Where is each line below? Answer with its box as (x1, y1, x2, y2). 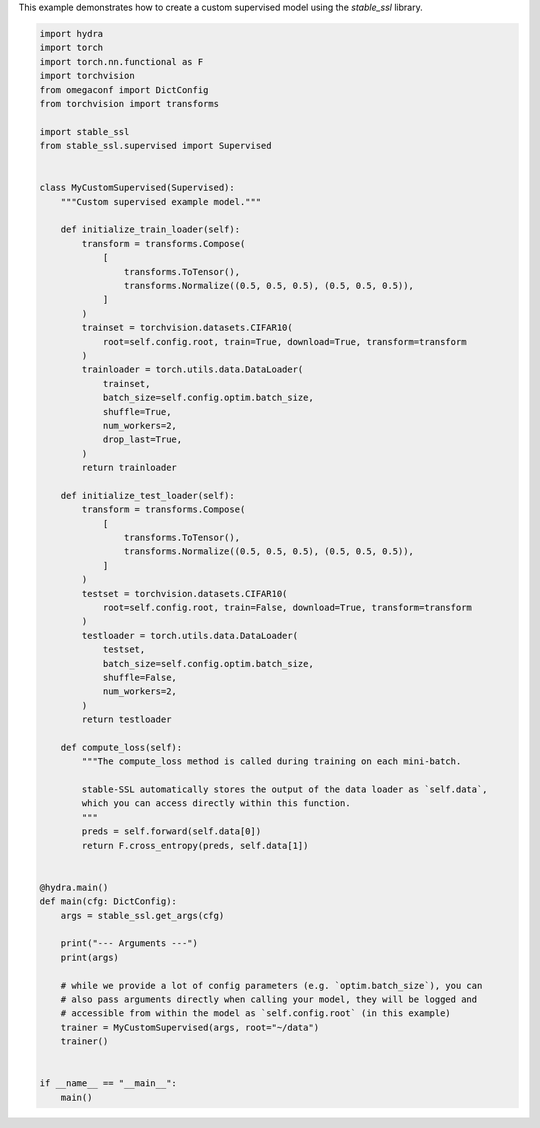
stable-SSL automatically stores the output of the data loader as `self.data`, (81, 784, 489, 795)
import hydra (39, 28, 104, 39)
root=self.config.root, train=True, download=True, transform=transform (102, 336, 467, 347)
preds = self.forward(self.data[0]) (81, 826, 262, 837)
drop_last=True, (102, 434, 183, 445)
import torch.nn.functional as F (39, 56, 204, 67)
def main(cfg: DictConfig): (39, 896, 177, 907)
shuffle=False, (102, 671, 177, 683)
